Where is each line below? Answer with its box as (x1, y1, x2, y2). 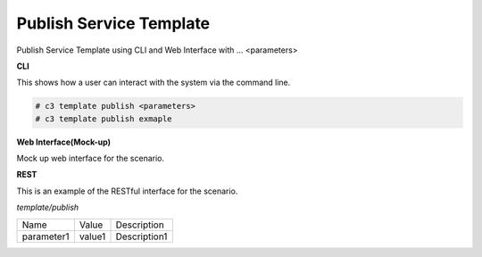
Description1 (115, 230, 168, 243)
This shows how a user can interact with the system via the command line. (16, 77, 291, 88)
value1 (79, 230, 106, 243)
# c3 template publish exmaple (35, 113, 173, 124)
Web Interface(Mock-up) (16, 137, 112, 147)
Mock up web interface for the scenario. (16, 153, 165, 164)
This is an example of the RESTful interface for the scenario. (16, 186, 238, 196)
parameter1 (21, 230, 70, 243)
